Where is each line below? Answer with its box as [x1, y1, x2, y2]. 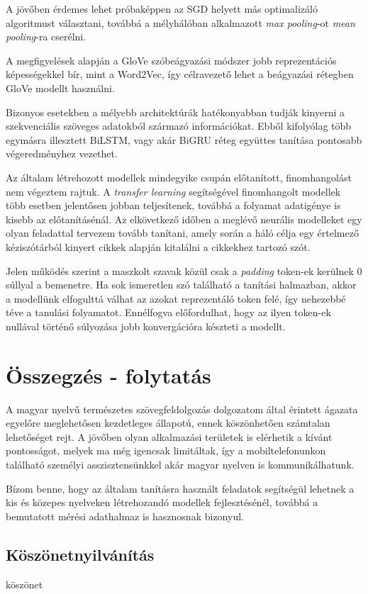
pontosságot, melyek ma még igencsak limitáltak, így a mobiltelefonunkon [6, 443, 326, 458]
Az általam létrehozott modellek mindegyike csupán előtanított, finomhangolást [6, 169, 352, 184]
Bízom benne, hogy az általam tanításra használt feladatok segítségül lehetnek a [6, 481, 355, 495]
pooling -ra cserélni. [6, 29, 87, 44]
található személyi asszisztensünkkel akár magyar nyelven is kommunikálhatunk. [6, 456, 355, 471]
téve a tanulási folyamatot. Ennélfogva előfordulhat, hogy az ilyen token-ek [6, 305, 331, 320]
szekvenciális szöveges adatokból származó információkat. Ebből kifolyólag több [6, 118, 352, 133]
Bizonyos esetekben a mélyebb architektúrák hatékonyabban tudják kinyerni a [6, 104, 345, 119]
